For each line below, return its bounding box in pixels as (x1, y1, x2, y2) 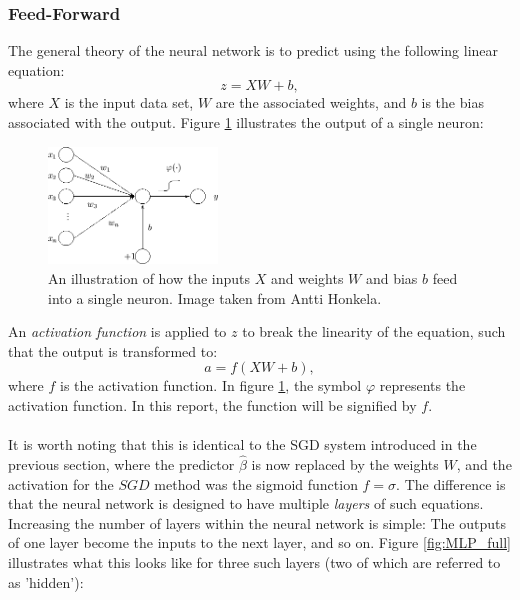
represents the (379, 375, 466, 396)
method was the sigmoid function (154, 473, 358, 494)
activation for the (8, 473, 114, 494)
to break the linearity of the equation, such (242, 321, 506, 342)
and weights (270, 268, 344, 289)
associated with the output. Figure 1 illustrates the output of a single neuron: (8, 112, 484, 132)
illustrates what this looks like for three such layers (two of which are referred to (8, 552, 501, 572)
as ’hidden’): (8, 571, 84, 592)
